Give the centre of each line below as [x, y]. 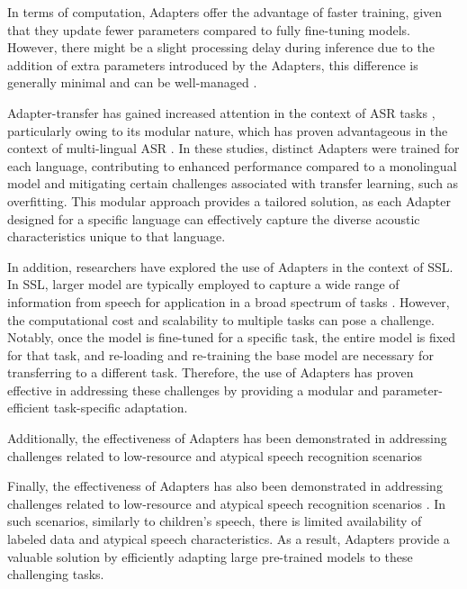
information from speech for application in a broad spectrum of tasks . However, [229, 301]
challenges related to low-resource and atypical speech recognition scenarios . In [227, 503]
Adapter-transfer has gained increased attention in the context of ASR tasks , [221, 112]
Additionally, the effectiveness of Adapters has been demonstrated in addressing [227, 438]
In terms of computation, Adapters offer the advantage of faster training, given [225, 12]
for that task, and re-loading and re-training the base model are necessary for [220, 354]
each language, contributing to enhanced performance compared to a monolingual [232, 165]
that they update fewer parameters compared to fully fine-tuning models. [209, 29]
